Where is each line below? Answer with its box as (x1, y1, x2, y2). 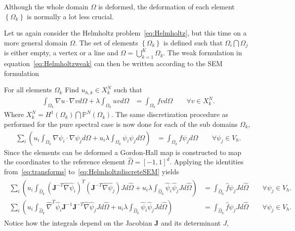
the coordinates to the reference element (4, 156, 126, 167)
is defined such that (163, 37, 223, 47)
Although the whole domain (4, 1, 88, 11)
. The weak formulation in (163, 47, 242, 58)
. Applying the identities (169, 156, 244, 167)
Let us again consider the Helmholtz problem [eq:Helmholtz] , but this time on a (4, 28, 247, 38)
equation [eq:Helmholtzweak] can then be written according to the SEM (4, 58, 223, 69)
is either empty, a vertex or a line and (4, 47, 119, 58)
